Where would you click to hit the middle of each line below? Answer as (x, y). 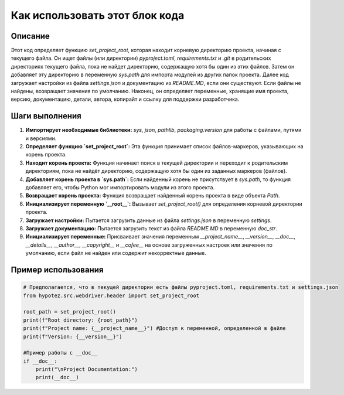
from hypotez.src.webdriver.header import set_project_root (111, 295)
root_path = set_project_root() (70, 312)
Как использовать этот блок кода (98, 15)
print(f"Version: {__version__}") (73, 336)
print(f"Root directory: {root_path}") (80, 320)
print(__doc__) (57, 377)
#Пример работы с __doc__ (60, 353)
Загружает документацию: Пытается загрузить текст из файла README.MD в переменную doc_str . (151, 228)
